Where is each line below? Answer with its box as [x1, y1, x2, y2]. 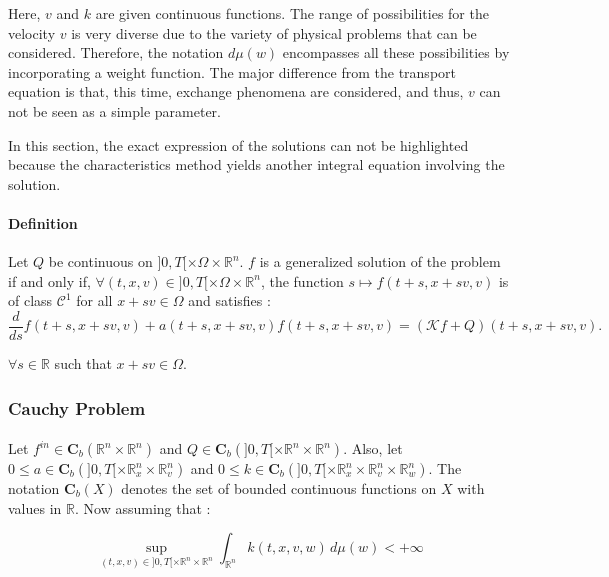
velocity [8, 22, 56, 43]
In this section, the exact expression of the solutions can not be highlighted [8, 134, 469, 155]
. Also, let [343, 438, 403, 459]
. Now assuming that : [74, 497, 211, 518]
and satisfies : [188, 290, 271, 311]
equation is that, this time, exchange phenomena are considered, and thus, [8, 81, 464, 102]
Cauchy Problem [8, 395, 146, 420]
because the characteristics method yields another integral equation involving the [8, 154, 505, 175]
